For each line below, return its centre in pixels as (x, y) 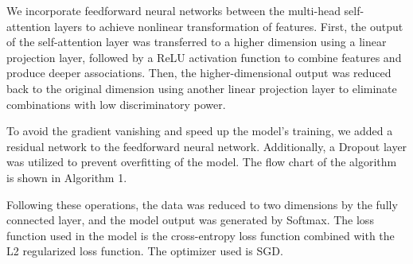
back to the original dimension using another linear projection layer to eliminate (202, 88)
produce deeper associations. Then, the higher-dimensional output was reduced (199, 73)
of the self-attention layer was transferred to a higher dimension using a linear (197, 42)
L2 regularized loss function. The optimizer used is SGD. (145, 251)
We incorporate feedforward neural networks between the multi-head (173, 10)
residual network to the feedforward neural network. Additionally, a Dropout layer (207, 146)
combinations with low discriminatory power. (116, 104)
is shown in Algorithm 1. (67, 177)
